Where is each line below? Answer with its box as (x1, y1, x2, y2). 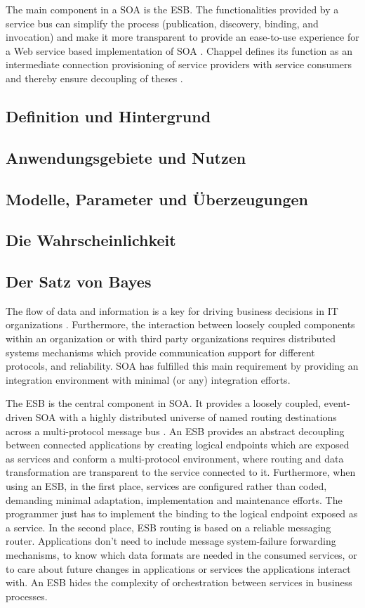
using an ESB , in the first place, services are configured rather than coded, (6, 479, 327, 493)
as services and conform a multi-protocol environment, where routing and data (6, 451, 344, 465)
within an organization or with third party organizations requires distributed (6, 331, 336, 346)
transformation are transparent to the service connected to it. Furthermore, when (6, 465, 356, 479)
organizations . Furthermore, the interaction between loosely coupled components (6, 317, 355, 332)
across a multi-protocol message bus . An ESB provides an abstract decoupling (6, 423, 345, 438)
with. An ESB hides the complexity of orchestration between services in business (6, 575, 352, 590)
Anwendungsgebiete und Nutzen (6, 146, 246, 168)
